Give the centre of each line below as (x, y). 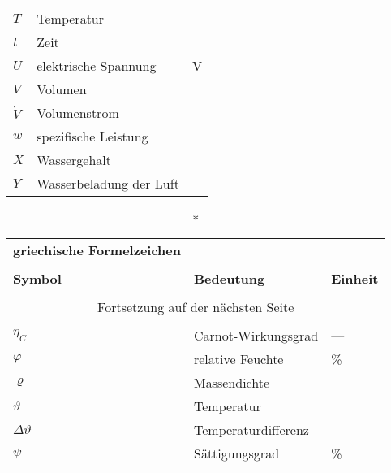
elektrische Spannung (97, 65)
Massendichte (232, 382)
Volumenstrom (78, 113)
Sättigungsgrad (236, 453)
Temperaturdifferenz (251, 430)
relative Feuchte (238, 359)
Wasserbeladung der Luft (108, 183)
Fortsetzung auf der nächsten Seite (196, 307)
